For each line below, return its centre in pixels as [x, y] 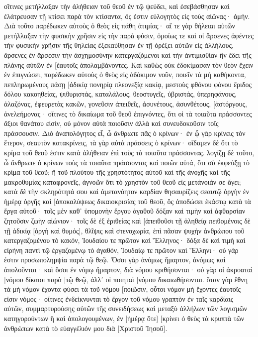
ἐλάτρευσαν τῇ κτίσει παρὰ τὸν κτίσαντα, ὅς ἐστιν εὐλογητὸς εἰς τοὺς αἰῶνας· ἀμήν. [127, 16]
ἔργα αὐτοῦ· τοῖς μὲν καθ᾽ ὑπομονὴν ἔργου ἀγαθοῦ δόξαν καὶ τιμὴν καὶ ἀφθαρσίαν [125, 211]
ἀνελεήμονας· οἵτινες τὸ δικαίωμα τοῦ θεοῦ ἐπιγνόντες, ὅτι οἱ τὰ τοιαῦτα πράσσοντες [128, 113]
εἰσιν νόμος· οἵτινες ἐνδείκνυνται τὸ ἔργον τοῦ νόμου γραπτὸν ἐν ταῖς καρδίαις [119, 298]
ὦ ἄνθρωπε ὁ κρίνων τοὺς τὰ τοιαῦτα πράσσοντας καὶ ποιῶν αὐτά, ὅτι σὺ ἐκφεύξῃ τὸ [127, 162]
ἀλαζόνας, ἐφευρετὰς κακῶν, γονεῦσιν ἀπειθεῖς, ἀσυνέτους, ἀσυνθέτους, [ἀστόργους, [126, 103]
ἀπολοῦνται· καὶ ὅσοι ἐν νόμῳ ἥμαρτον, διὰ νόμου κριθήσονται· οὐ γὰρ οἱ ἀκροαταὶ [129, 270]
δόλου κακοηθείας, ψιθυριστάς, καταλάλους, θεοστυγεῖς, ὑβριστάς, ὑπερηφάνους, [120, 94]
